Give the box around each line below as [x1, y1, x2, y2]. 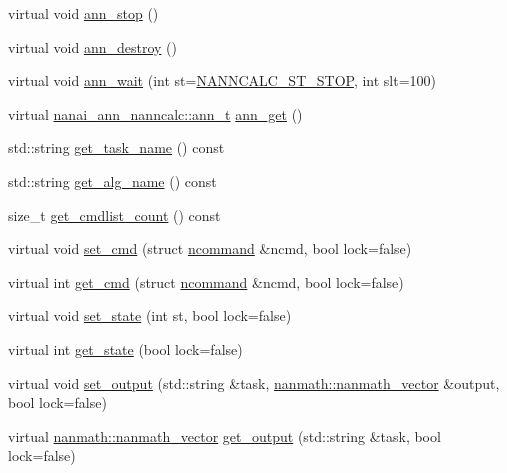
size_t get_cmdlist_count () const [8, 204, 221, 225]
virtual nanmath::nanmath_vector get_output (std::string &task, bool [8, 425, 441, 446]
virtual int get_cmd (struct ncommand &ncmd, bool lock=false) [8, 271, 404, 292]
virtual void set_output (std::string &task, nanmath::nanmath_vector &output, [8, 372, 500, 393]
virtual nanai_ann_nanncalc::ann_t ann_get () [8, 103, 303, 124]
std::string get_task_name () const [8, 137, 225, 158]
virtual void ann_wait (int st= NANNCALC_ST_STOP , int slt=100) [8, 70, 437, 91]
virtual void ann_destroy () [8, 36, 177, 57]
